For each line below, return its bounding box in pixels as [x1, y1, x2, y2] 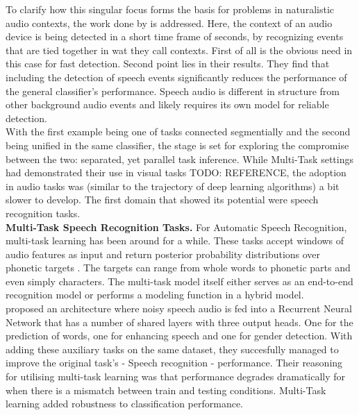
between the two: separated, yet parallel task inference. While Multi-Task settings [6, 151, 353, 166]
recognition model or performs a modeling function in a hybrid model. [6, 287, 304, 302]
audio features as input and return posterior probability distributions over [6, 246, 321, 261]
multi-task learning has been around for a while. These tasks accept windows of [6, 233, 344, 248]
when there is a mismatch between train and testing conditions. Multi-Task [6, 382, 326, 397]
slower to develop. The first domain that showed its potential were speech [6, 192, 319, 207]
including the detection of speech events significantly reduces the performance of [6, 69, 347, 84]
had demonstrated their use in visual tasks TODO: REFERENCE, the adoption [6, 165, 347, 180]
